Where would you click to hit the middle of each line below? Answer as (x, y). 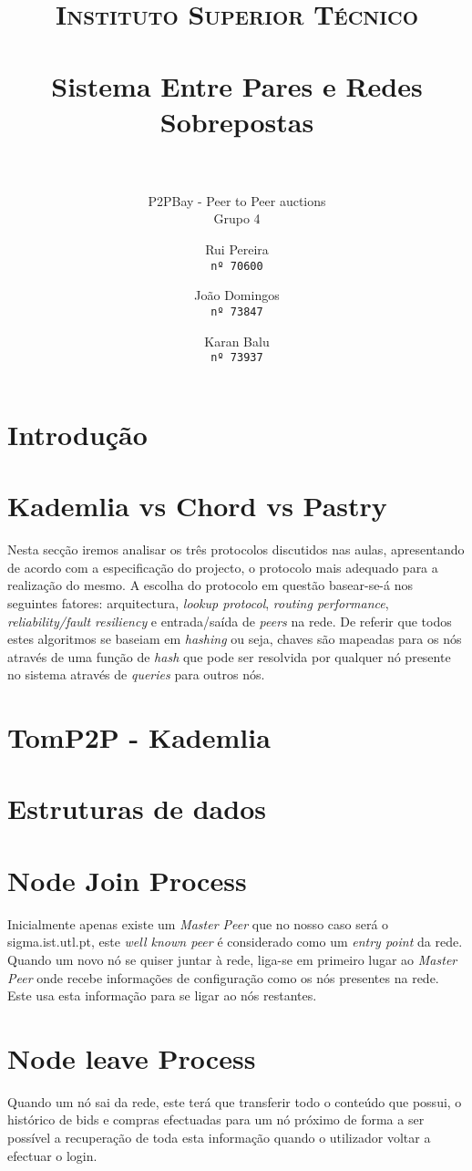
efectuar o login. (52, 1155)
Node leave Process (132, 1057)
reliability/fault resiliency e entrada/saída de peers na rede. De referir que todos (230, 621)
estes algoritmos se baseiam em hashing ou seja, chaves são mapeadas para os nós (235, 639)
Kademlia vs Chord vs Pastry (197, 506)
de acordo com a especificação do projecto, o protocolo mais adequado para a (223, 567)
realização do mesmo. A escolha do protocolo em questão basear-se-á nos (210, 585)
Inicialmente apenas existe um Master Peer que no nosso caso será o (198, 923)
